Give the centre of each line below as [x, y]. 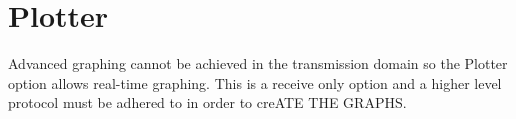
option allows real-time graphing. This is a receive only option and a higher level [255, 82]
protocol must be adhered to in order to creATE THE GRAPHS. [207, 102]
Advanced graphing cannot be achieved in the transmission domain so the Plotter [258, 63]
